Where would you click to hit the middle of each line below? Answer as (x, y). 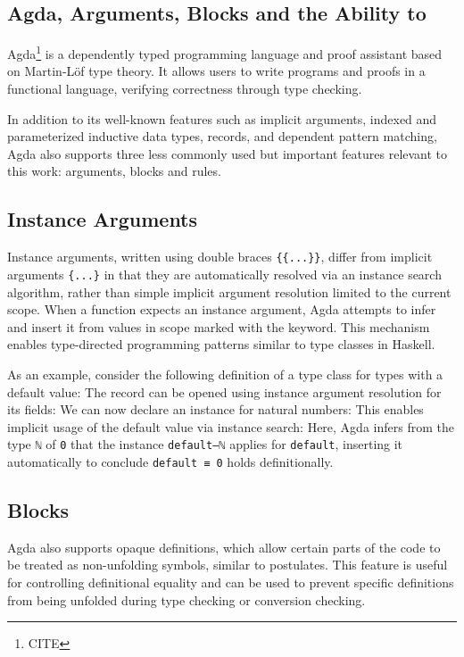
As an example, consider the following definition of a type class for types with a (225, 374)
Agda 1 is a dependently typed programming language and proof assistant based (225, 52)
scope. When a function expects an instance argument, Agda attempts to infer (222, 309)
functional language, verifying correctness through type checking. (185, 89)
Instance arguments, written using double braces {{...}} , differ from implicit (220, 257)
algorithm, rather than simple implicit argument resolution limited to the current (229, 291)
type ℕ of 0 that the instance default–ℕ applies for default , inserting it (205, 444)
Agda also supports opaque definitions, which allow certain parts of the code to (224, 547)
